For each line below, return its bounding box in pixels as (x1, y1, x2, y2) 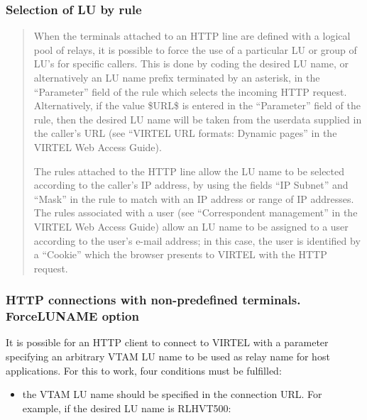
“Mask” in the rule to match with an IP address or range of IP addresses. (33, 191, 354, 206)
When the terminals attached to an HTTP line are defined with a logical (33, 28, 351, 43)
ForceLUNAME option (6, 307, 139, 325)
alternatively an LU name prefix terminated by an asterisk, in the (33, 70, 320, 84)
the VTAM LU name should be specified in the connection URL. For (22, 387, 322, 402)
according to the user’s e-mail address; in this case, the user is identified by (33, 233, 361, 248)
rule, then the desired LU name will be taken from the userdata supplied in (33, 111, 362, 126)
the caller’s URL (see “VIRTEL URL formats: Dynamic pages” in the (33, 126, 337, 140)
